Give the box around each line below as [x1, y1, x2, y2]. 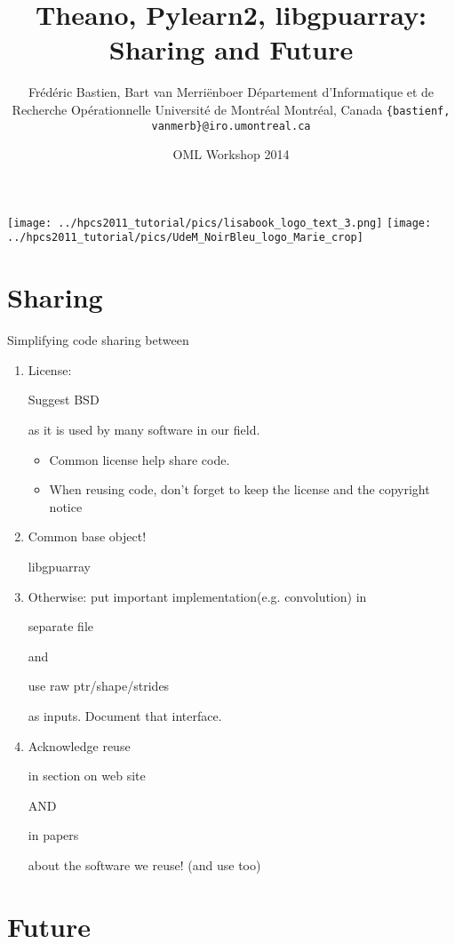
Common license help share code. [49, 450, 230, 468]
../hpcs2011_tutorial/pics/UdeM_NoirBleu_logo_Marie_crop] [7, 231, 363, 244]
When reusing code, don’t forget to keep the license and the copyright [49, 480, 430, 499]
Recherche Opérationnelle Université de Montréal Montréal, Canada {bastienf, [12, 100, 451, 118]
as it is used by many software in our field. [28, 420, 260, 439]
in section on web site [28, 766, 146, 785]
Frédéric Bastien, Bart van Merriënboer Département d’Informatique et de [28, 83, 435, 101]
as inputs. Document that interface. [28, 706, 222, 724]
